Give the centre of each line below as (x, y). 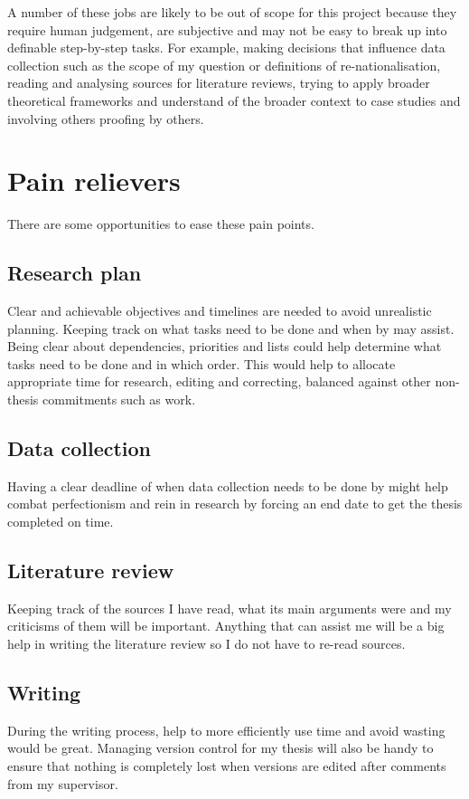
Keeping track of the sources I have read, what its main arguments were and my (230, 608)
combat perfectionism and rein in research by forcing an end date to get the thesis (235, 504)
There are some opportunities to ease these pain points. (161, 224)
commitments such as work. (119, 399)
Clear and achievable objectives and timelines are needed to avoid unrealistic (220, 311)
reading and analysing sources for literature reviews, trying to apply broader (219, 83)
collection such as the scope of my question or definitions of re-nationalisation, (224, 65)
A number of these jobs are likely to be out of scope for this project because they (232, 12)
